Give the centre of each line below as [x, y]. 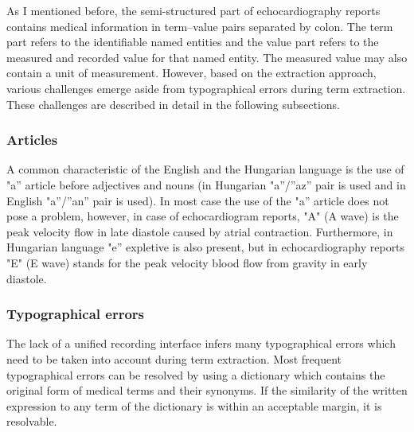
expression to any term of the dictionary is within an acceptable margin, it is [194, 405]
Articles [32, 140]
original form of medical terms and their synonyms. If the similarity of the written [207, 390]
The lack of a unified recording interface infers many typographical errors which [201, 343]
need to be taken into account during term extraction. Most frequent [174, 358]
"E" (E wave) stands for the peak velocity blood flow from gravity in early [187, 262]
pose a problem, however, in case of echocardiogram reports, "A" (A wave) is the [203, 216]
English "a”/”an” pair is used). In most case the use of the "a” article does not [198, 200]
